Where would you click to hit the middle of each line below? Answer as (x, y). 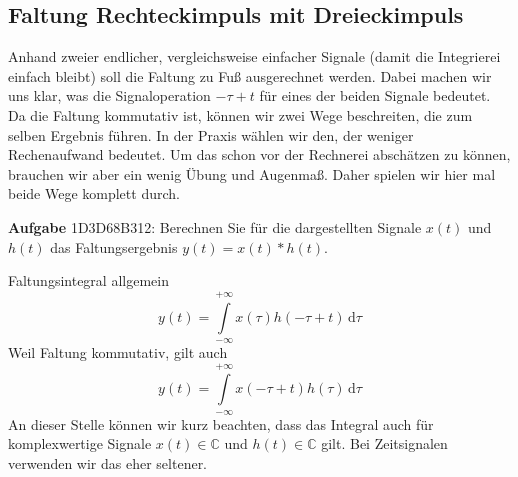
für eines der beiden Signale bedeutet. (375, 95)
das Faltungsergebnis (114, 246)
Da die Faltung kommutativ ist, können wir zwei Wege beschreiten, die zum (240, 114)
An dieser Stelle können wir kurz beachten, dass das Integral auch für (221, 423)
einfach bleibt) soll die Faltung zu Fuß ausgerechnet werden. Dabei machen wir (250, 75)
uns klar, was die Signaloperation (109, 95)
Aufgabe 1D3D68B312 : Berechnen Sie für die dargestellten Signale (215, 226)
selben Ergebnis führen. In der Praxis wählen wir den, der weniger (211, 134)
